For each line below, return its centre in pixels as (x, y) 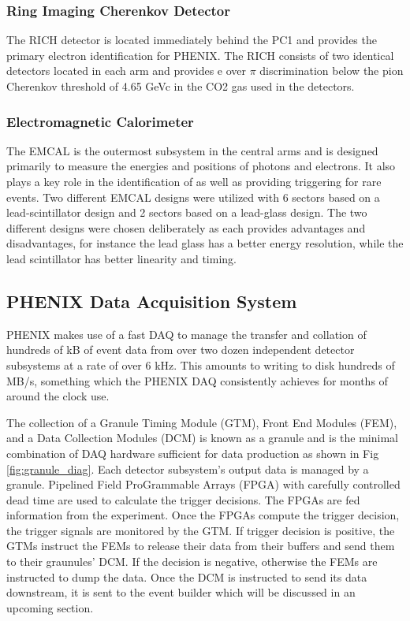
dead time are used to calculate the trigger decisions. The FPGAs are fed (183, 499)
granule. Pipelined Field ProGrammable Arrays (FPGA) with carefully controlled (203, 484)
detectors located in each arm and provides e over (126, 71)
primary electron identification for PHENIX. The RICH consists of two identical (200, 55)
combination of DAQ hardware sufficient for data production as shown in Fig (193, 453)
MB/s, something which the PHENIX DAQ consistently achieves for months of (197, 380)
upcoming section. (50, 607)
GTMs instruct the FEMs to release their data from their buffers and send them (201, 546)
